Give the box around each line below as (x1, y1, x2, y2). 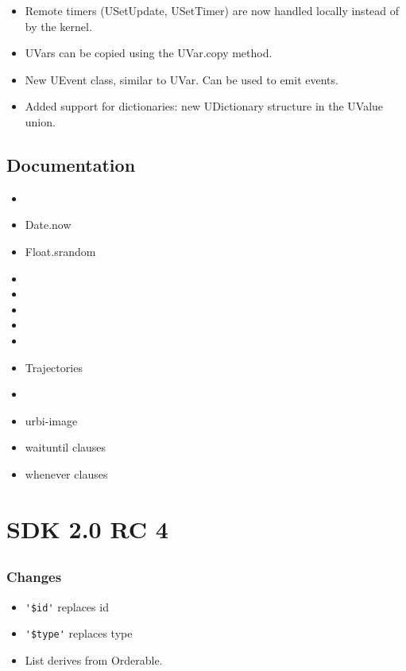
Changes (6, 567, 62, 587)
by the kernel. (25, 17, 92, 34)
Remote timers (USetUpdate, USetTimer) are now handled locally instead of (25, 2, 400, 18)
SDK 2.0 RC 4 (6, 512, 168, 545)
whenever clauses (25, 465, 108, 482)
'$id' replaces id (25, 598, 109, 615)
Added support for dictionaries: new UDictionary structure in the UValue (25, 98, 384, 114)
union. (25, 113, 56, 130)
